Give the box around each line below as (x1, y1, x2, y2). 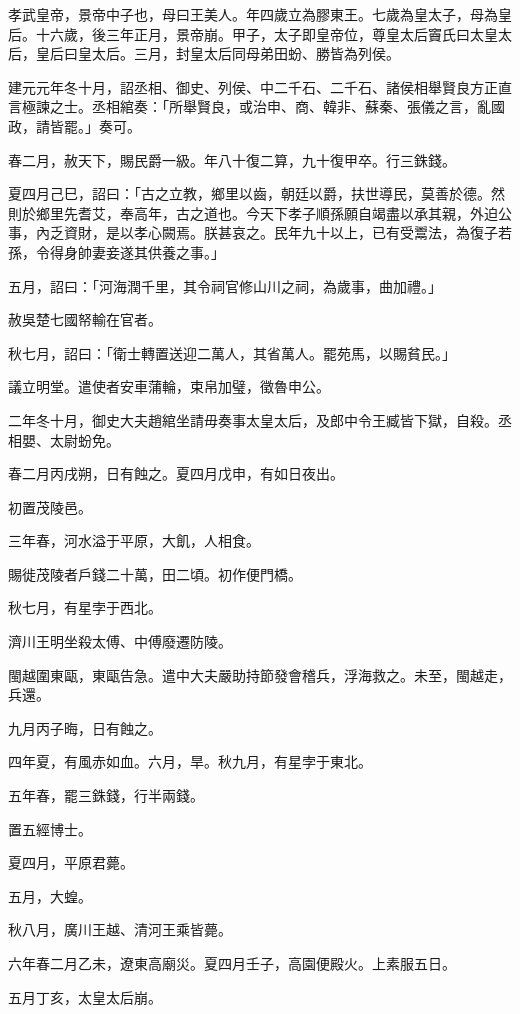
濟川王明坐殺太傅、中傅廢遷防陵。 (8, 631, 232, 652)
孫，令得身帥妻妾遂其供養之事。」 (8, 241, 225, 262)
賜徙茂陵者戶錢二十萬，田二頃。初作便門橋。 (8, 563, 302, 584)
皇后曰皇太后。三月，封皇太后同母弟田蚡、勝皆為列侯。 (35, 43, 400, 64)
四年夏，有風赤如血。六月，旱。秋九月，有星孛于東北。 (8, 751, 372, 772)
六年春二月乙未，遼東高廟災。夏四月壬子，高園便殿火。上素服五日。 (8, 953, 456, 973)
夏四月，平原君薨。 (8, 852, 134, 873)
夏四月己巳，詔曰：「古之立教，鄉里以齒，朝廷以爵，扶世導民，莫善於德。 (8, 183, 491, 204)
